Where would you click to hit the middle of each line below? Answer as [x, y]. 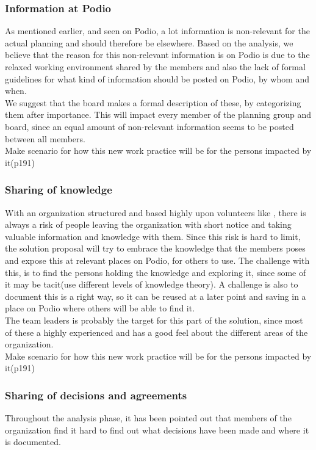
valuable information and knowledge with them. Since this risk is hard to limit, [153, 236]
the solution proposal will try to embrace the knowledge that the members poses [155, 248]
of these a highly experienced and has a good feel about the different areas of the [156, 332]
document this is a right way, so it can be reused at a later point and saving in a [156, 296]
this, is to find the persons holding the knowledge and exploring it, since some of [156, 272]
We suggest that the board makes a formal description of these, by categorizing [153, 102]
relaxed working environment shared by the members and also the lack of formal [155, 67]
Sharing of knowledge [59, 190]
